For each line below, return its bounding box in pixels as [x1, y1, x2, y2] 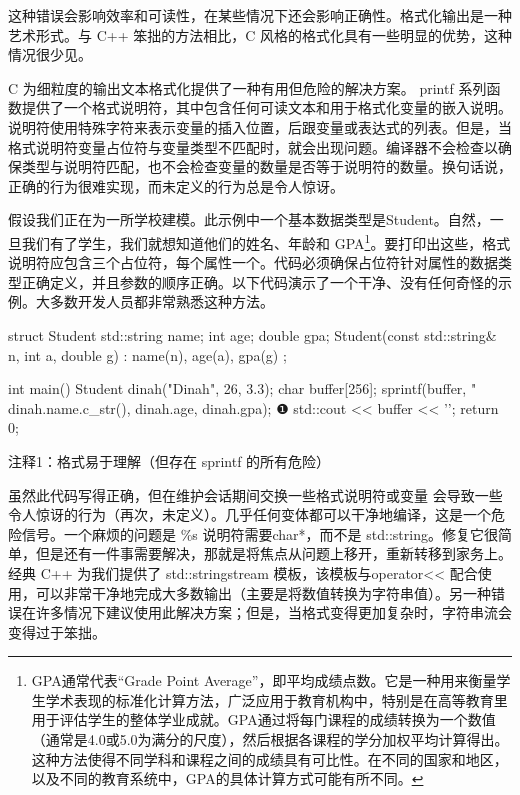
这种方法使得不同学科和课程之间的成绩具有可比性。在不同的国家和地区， [31, 748, 508, 769]
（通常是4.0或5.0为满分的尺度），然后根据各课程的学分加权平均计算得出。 [31, 729, 509, 750]
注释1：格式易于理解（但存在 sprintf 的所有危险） [8, 450, 331, 471]
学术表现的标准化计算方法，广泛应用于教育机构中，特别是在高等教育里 [45, 689, 508, 710]
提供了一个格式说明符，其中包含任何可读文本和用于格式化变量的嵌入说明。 [21, 97, 512, 118]
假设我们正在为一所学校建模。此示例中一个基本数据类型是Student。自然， [8, 209, 490, 230]
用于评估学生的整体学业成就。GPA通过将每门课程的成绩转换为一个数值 [31, 709, 496, 730]
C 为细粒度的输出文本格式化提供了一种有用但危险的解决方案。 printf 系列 [8, 77, 487, 98]
